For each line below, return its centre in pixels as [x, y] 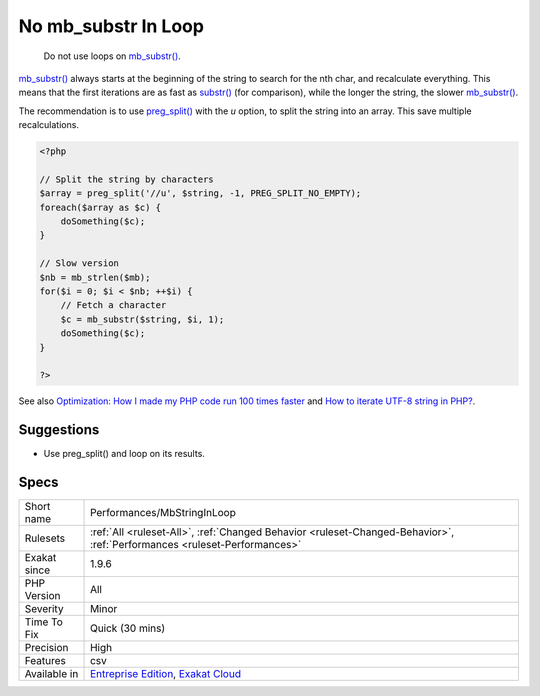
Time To [44, 622]
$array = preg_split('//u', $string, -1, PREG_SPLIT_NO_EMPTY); [200, 193]
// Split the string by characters [126, 179]
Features [45, 661]
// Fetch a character [113, 305]
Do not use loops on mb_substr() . [112, 56]
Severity [44, 609]
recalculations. [49, 125]
